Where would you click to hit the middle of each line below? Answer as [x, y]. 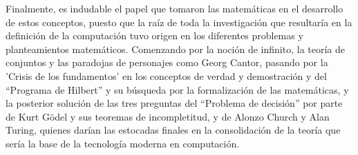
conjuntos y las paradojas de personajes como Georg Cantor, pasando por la [167, 62]
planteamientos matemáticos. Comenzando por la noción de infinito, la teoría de [176, 49]
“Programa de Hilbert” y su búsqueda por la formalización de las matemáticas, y [177, 89]
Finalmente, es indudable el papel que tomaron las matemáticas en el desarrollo [175, 8]
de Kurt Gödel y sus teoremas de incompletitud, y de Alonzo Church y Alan [168, 116]
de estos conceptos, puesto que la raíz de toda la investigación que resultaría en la [179, 22]
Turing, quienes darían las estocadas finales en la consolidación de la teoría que [173, 130]
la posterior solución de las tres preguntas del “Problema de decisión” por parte [174, 103]
